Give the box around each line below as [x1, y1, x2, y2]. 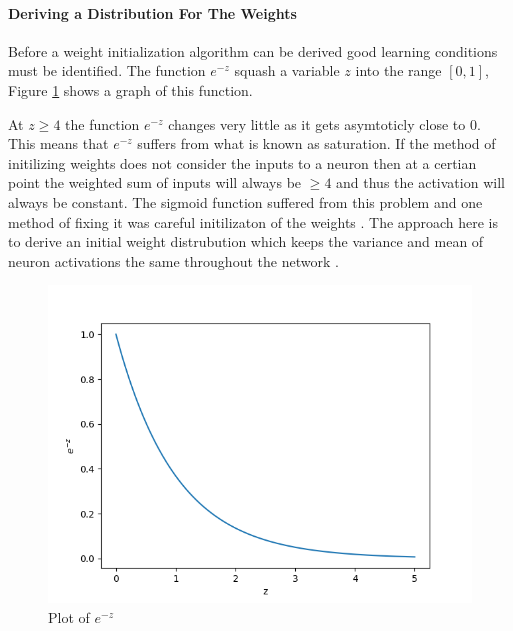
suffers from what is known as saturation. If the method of [137, 133, 496, 154]
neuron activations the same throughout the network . [8, 250, 339, 271]
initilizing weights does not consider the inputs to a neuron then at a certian [8, 152, 477, 173]
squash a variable [234, 60, 340, 81]
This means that [8, 133, 109, 154]
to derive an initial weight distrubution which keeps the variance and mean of [8, 231, 484, 252]
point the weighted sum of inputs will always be [8, 172, 302, 193]
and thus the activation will [336, 172, 505, 193]
